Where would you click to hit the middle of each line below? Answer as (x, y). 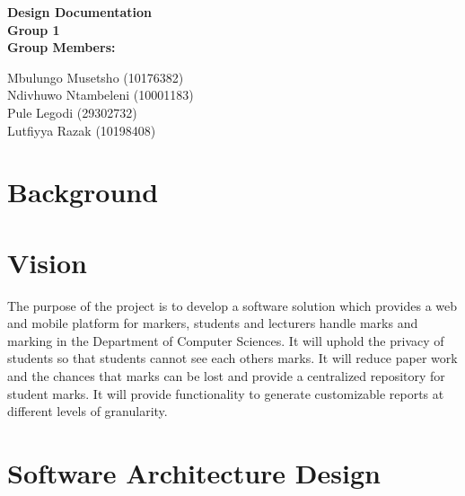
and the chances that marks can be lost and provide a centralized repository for (226, 376)
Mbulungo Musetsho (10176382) (96, 77)
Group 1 (34, 29)
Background (83, 192)
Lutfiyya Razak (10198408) (82, 130)
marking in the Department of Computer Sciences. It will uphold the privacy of (226, 340)
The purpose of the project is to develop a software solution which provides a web (232, 305)
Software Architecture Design (194, 473)
